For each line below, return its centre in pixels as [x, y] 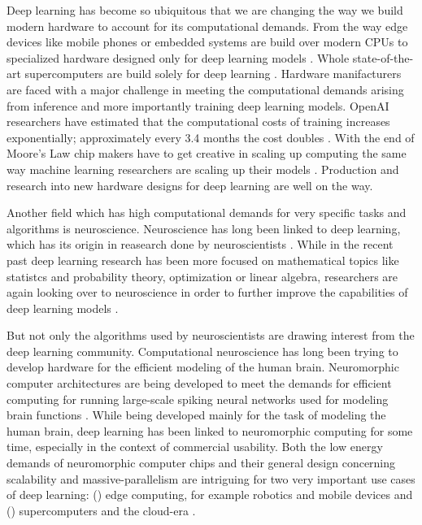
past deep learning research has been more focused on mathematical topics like [203, 260]
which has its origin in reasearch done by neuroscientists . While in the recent [200, 244]
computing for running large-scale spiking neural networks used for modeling [198, 399]
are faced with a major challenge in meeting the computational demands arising [205, 89]
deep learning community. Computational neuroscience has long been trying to [202, 351]
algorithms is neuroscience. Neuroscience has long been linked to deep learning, [204, 228]
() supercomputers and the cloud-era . [101, 510]
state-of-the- [383, 57]
